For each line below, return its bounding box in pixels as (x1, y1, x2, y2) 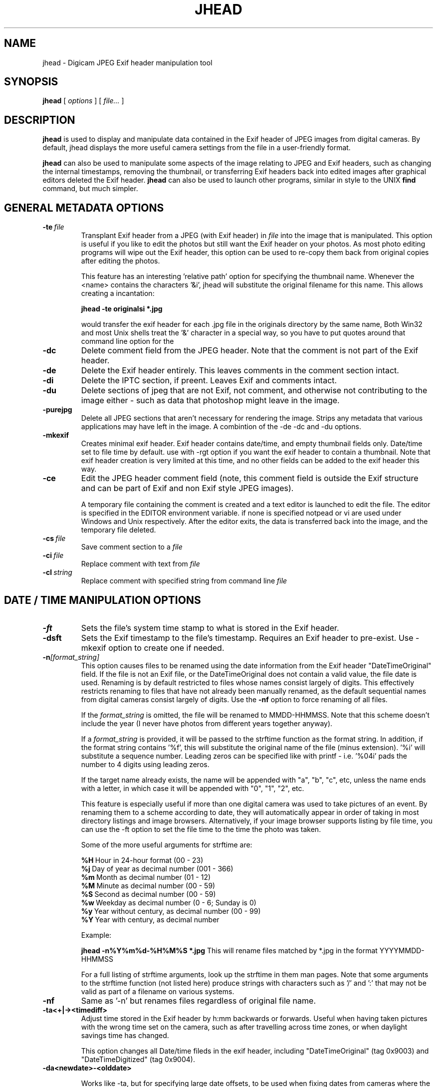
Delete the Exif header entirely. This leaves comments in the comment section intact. (81, 365, 399, 376)
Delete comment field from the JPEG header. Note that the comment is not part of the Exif (81, 345, 419, 356)
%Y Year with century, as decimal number (81, 915, 219, 924)
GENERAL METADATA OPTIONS (4, 201, 164, 214)
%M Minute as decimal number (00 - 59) (81, 881, 216, 890)
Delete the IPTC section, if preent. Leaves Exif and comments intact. (81, 375, 337, 386)
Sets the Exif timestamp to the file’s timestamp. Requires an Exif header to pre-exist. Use (81, 632, 414, 643)
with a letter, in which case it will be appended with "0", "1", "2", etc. (81, 784, 304, 793)
